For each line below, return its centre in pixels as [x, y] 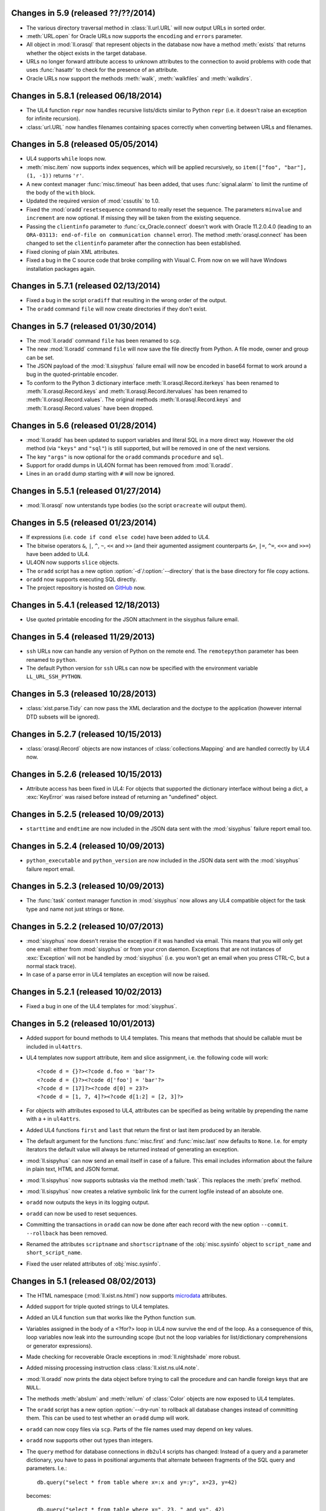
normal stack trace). [51, 966]
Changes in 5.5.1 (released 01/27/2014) [86, 491]
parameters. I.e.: [47, 1468]
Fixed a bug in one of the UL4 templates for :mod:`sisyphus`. [102, 1006]
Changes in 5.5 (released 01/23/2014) [84, 523]
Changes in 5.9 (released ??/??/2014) [83, 13]
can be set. [40, 357]
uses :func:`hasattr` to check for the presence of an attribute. [102, 70]
